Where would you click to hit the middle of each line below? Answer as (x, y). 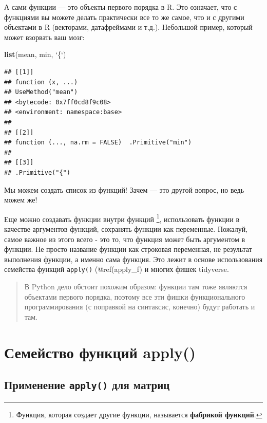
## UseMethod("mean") (41, 92)
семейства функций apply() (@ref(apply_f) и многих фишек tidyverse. (117, 269)
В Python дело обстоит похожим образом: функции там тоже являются (136, 286)
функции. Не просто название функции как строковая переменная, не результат (128, 249)
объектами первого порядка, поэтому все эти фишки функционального (135, 296)
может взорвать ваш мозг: (44, 37)
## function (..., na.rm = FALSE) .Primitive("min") (98, 143)
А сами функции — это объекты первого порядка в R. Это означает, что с (121, 7)
